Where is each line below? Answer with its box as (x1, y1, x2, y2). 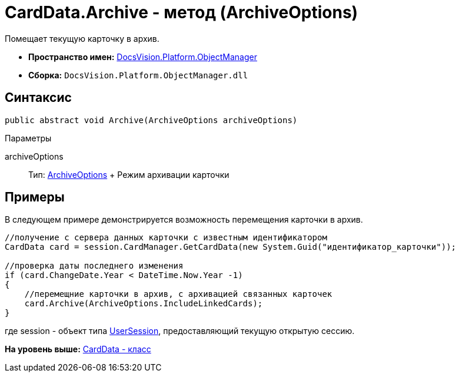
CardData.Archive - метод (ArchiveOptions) (5, 2, 358, 22)
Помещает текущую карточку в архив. (5, 33, 159, 44)
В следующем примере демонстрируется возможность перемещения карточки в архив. (5, 214, 363, 225)
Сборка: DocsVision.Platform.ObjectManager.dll (28, 70, 248, 80)
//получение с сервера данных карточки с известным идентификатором (5, 233, 327, 243)
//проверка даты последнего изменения (5, 261, 184, 271)
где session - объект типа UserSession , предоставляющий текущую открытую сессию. (5, 326, 355, 336)
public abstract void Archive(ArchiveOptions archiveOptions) (5, 115, 298, 125)
